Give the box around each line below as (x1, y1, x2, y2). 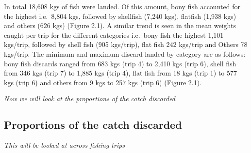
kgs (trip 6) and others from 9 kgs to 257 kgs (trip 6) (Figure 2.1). (4, 77, 202, 87)
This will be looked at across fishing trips (4, 140, 125, 150)
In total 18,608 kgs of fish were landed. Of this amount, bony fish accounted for (4, 1, 240, 11)
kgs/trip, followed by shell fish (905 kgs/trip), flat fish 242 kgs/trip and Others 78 (4, 39, 248, 49)
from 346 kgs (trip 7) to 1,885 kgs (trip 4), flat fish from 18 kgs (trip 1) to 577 (4, 68, 237, 78)
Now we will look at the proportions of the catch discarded (4, 93, 176, 104)
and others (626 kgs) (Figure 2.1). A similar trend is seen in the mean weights (4, 20, 236, 31)
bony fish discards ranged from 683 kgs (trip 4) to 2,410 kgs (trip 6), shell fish (4, 58, 236, 68)
